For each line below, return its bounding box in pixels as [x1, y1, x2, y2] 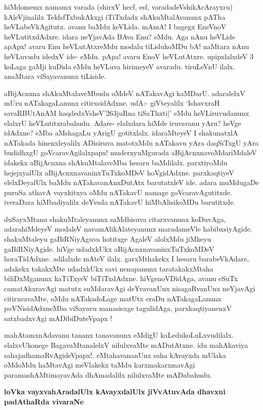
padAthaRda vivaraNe [4, 396, 84, 406]
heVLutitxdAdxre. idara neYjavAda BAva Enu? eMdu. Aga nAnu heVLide [4, 31, 236, 41]
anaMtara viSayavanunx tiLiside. [4, 71, 106, 81]
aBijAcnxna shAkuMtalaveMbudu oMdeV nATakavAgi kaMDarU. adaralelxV [4, 87, 245, 98]
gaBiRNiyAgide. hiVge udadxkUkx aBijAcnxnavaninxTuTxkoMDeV [4, 243, 214, 254]
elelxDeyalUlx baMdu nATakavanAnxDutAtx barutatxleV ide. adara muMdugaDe [4, 177, 259, 188]
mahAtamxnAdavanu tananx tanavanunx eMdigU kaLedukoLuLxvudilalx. [4, 330, 234, 340]
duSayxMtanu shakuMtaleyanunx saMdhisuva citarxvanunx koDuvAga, [4, 213, 226, 224]
